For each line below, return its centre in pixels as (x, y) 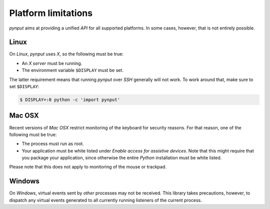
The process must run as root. (53, 144)
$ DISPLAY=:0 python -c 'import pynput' (70, 100)
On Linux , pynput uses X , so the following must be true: (66, 54)
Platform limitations (51, 13)
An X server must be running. (52, 63)
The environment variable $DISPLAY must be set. (72, 70)
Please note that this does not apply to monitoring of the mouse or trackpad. (88, 167)
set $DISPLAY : (24, 86)
